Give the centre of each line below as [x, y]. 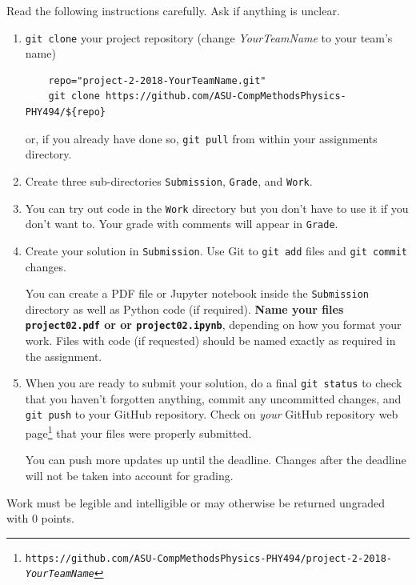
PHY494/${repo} [66, 112]
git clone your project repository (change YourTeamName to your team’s [209, 37]
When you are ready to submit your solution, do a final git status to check [214, 383]
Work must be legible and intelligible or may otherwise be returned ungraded [196, 502]
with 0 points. [40, 518]
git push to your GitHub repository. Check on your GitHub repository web [212, 414]
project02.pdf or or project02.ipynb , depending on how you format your [213, 325]
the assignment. [64, 356]
